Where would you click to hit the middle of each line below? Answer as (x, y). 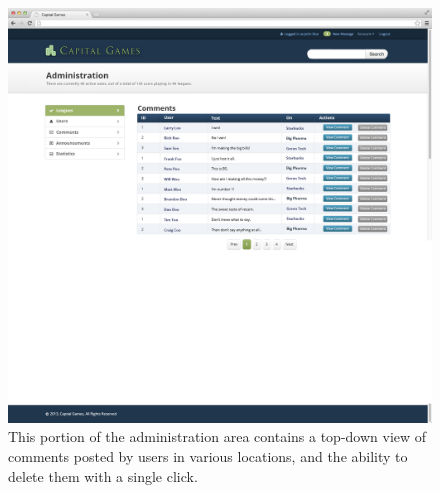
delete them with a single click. (103, 475)
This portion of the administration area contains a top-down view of (217, 436)
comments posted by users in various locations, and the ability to (208, 456)
